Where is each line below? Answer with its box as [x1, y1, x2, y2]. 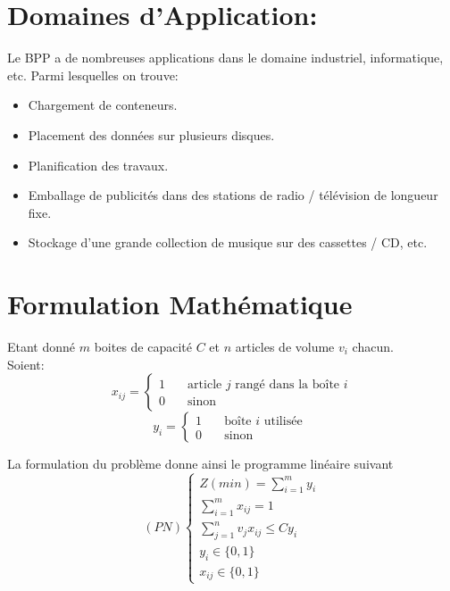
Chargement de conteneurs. [28, 96, 178, 114]
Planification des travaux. [28, 155, 169, 174]
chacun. [352, 337, 394, 355]
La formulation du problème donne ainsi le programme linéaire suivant [7, 454, 394, 473]
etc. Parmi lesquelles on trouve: [7, 65, 179, 84]
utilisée [263, 414, 303, 428]
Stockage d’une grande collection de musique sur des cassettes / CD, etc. [28, 233, 428, 252]
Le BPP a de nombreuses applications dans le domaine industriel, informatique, [7, 48, 444, 67]
